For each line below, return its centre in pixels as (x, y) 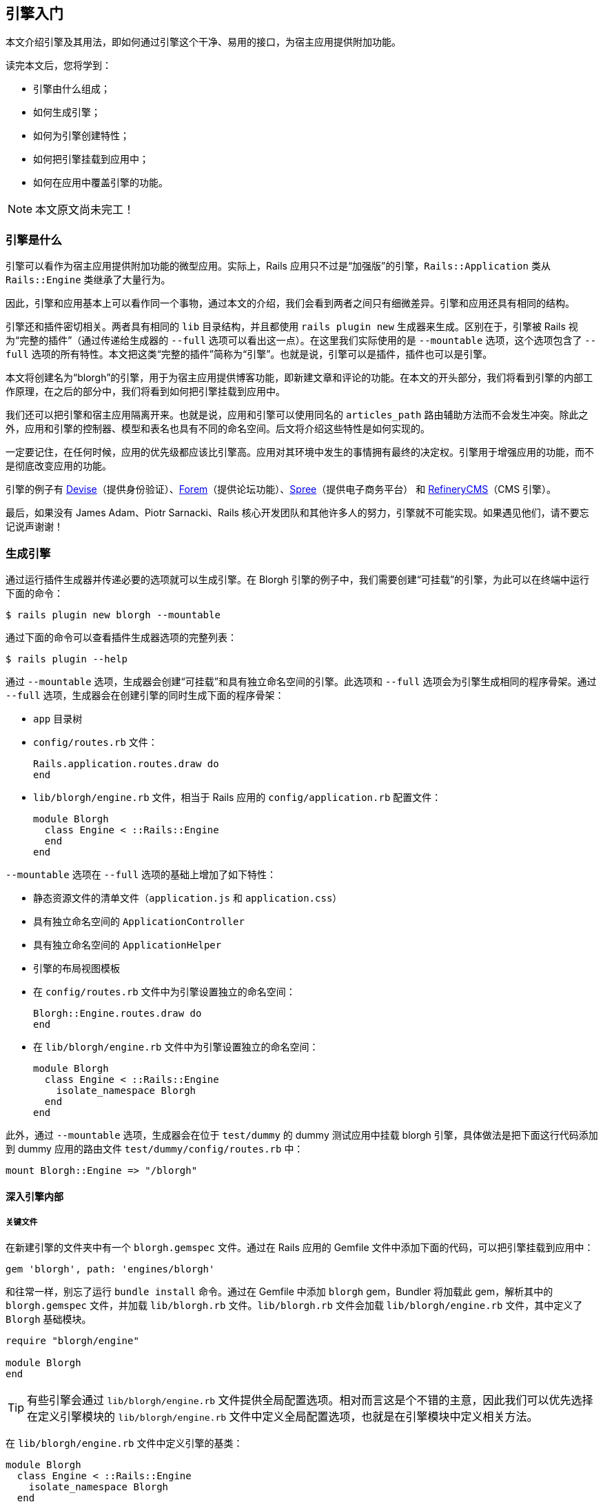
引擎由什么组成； (72, 89)
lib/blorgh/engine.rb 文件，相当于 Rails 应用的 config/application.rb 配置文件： (237, 797)
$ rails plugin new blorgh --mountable (113, 615)
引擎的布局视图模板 (76, 968)
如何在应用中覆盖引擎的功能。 (101, 183)
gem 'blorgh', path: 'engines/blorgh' (110, 1269)
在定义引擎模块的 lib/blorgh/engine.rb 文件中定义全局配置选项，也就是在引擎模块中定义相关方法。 (283, 1417)
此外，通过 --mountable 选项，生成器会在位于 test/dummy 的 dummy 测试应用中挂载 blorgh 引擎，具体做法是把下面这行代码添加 (302, 1135)
